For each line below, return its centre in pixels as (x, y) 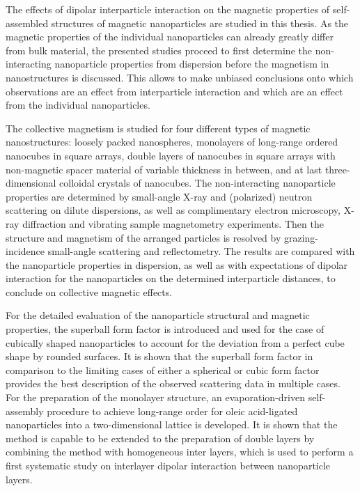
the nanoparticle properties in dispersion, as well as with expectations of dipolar (177, 264)
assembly (25, 411)
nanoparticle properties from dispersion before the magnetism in (192, 64)
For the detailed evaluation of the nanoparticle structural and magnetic (158, 315)
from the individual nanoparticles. (78, 105)
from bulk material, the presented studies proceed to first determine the (159, 50)
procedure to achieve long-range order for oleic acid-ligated (172, 411)
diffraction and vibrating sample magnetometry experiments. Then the (173, 223)
